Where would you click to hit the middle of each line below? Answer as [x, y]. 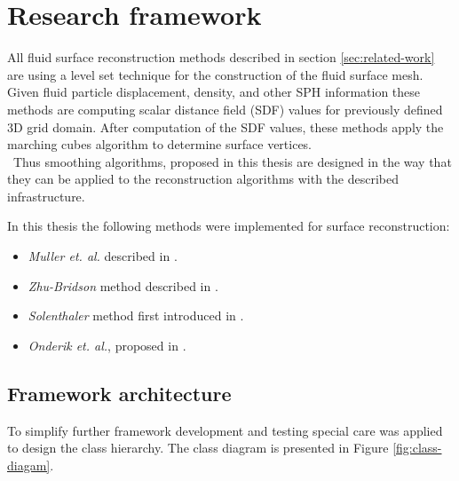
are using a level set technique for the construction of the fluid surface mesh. [215, 74]
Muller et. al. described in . [103, 256]
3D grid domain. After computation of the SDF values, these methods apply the [226, 126]
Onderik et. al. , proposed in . [107, 345]
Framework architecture [119, 393]
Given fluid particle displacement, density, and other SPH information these [214, 92]
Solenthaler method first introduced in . [136, 315]
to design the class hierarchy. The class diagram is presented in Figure [198, 448]
